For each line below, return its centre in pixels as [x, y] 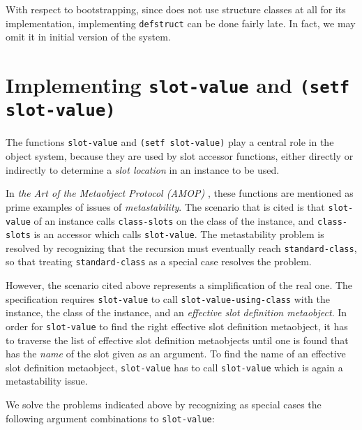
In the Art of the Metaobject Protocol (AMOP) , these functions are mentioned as [180, 193]
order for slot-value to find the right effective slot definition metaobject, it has [177, 326]
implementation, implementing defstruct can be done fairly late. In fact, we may [181, 23]
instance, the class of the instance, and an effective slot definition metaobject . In [176, 312]
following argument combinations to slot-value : [110, 418]
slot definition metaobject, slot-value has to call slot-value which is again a [174, 367]
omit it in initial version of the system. [88, 37]
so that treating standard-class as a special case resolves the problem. [159, 261]
